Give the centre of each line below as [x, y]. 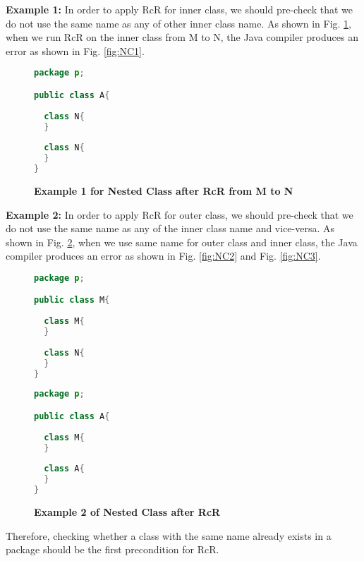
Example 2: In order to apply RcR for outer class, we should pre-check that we [180, 214]
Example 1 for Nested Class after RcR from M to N [164, 190]
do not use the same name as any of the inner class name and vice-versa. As [170, 228]
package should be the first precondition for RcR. [113, 549]
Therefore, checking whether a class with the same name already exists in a [169, 535]
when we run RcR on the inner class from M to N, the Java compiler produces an [182, 37]
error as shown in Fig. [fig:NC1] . [75, 50]
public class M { [72, 300]
